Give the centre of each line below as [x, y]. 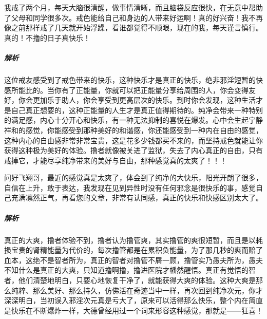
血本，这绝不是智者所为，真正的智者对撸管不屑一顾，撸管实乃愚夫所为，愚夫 [133, 260]
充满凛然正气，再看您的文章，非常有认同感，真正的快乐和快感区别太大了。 [137, 198]
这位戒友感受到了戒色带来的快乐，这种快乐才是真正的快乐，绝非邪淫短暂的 [130, 79]
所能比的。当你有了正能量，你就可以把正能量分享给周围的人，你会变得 [130, 90]
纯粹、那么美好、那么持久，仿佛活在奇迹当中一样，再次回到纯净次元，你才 [137, 290]
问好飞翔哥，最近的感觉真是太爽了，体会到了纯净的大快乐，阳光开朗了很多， [133, 177]
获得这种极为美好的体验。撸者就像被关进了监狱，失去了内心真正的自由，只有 [133, 150]
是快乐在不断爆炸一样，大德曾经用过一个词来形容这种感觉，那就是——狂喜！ [133, 310]
